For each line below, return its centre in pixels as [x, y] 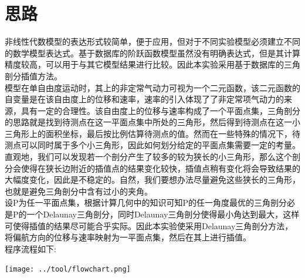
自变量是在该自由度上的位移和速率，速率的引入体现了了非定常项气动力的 [144, 99]
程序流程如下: [30, 248]
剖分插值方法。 [33, 76]
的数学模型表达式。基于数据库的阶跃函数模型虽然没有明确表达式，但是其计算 [152, 53]
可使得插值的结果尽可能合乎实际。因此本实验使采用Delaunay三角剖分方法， [149, 225]
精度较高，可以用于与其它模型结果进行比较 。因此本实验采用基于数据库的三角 [152, 64]
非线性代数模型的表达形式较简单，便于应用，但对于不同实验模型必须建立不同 [152, 41]
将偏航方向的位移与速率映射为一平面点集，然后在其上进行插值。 [128, 237]
